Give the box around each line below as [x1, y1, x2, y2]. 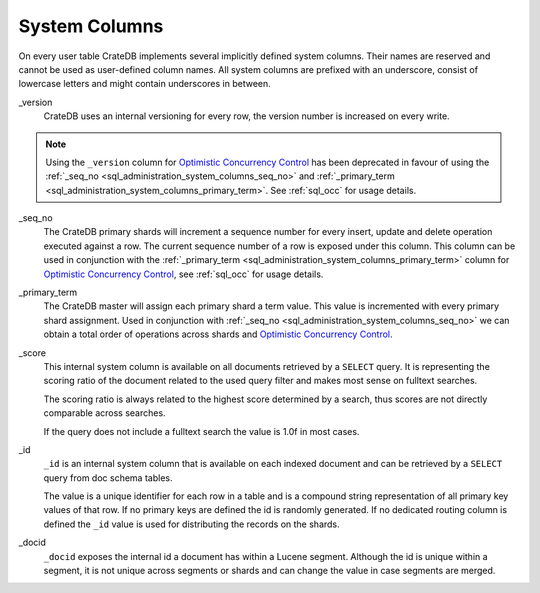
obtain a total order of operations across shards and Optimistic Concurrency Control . [43, 328, 393, 340]
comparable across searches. [43, 407, 166, 419]
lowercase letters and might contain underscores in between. [18, 78, 272, 90]
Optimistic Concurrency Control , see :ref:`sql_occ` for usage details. [43, 268, 324, 280]
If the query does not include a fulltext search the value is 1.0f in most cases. [43, 425, 360, 437]
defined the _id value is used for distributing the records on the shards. [43, 518, 340, 530]
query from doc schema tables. [43, 471, 173, 484]
